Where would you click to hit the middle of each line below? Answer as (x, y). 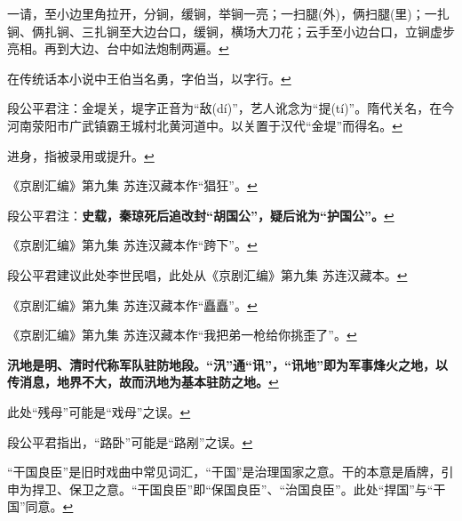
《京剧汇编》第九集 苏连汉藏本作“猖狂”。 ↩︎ (132, 185)
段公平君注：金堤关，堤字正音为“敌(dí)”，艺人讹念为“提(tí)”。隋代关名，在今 (231, 108)
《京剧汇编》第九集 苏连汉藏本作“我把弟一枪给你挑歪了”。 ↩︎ (182, 335)
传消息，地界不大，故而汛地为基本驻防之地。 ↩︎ (143, 382)
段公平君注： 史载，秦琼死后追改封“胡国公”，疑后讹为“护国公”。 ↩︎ (201, 215)
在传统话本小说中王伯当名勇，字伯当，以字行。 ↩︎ (149, 78)
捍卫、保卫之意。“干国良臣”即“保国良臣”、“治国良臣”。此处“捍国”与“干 (239, 489)
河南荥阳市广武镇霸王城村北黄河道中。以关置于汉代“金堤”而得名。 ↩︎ (205, 125)
